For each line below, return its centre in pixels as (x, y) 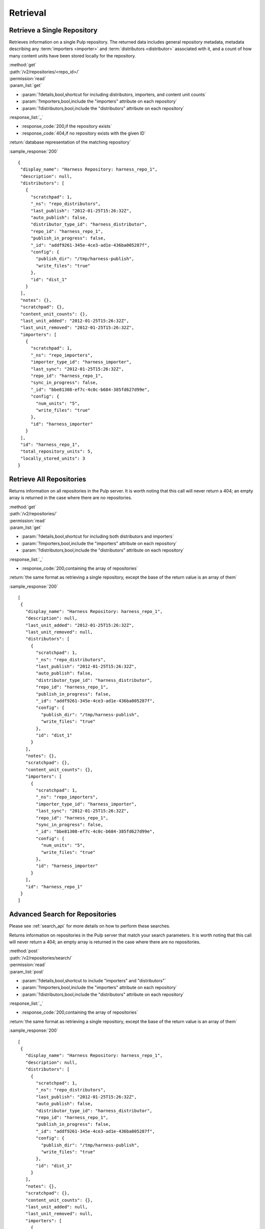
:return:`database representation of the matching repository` (70, 142)
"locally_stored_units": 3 (53, 458)
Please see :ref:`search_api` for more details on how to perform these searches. (90, 926)
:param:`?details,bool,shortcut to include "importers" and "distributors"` (94, 980)
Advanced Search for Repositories (63, 914)
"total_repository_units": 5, (57, 452)
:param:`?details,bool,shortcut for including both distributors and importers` (98, 536)
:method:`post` (24, 951)
